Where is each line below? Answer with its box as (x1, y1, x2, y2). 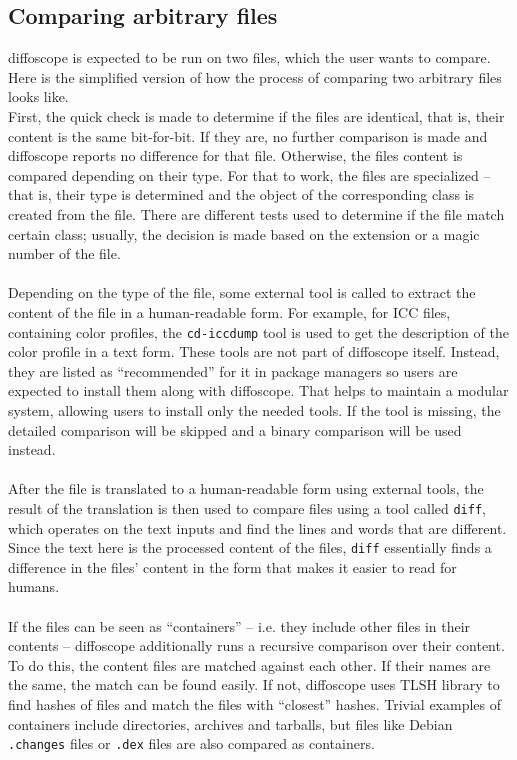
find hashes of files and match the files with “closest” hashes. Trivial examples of (8, 693, 502, 714)
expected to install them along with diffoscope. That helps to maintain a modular (8, 380, 509, 401)
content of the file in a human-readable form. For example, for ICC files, (8, 301, 451, 322)
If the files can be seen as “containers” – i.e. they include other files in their (8, 615, 471, 636)
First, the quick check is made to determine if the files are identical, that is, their (8, 105, 505, 126)
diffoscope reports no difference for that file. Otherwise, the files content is (8, 145, 463, 166)
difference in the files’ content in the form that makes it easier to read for (8, 556, 457, 577)
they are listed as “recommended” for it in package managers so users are (8, 360, 458, 381)
